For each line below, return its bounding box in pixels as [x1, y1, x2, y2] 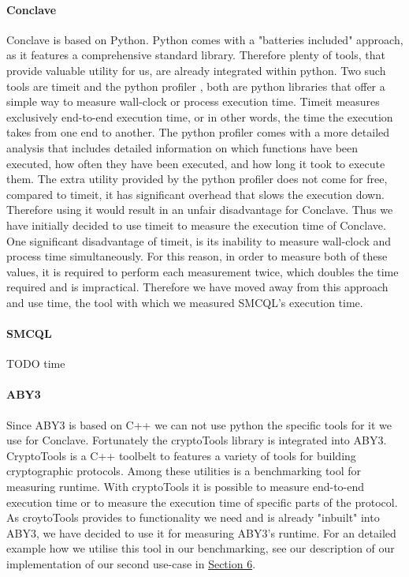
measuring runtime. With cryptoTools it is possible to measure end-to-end [6, 478, 365, 495]
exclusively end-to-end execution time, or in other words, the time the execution [6, 108, 393, 125]
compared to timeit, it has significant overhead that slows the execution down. [6, 185, 385, 202]
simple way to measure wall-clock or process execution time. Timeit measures [6, 93, 380, 110]
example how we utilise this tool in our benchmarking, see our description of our [6, 540, 395, 556]
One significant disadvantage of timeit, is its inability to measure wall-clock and [6, 232, 392, 249]
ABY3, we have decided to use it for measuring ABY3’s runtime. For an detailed [6, 524, 396, 541]
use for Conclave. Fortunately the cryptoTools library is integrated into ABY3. [6, 432, 387, 448]
